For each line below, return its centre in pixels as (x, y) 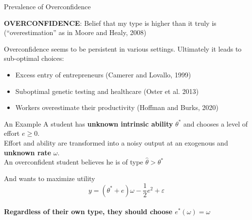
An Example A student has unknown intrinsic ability (89, 123)
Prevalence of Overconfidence (47, 6)
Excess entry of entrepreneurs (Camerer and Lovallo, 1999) (103, 74)
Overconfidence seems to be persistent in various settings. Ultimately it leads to (123, 48)
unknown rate (27, 152)
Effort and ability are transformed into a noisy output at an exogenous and (116, 142)
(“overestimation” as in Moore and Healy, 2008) (75, 32)
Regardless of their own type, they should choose (88, 211)
